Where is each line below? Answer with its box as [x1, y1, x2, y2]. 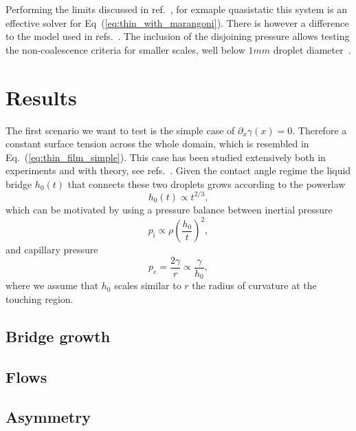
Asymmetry [5, 406, 91, 428]
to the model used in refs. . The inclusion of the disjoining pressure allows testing [5, 29, 350, 43]
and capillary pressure [5, 242, 98, 257]
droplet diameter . [273, 42, 351, 56]
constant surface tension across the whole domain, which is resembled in [5, 136, 309, 151]
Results [5, 83, 77, 111]
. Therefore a [292, 123, 347, 137]
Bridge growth [5, 325, 111, 346]
